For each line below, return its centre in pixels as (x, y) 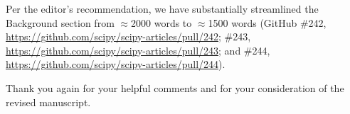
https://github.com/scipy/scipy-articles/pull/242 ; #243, (128, 36)
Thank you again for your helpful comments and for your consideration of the (175, 87)
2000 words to (161, 22)
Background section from (60, 22)
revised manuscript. (48, 102)
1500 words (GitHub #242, (267, 22)
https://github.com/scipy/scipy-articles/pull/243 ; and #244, (138, 50)
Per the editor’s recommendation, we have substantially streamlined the (162, 8)
